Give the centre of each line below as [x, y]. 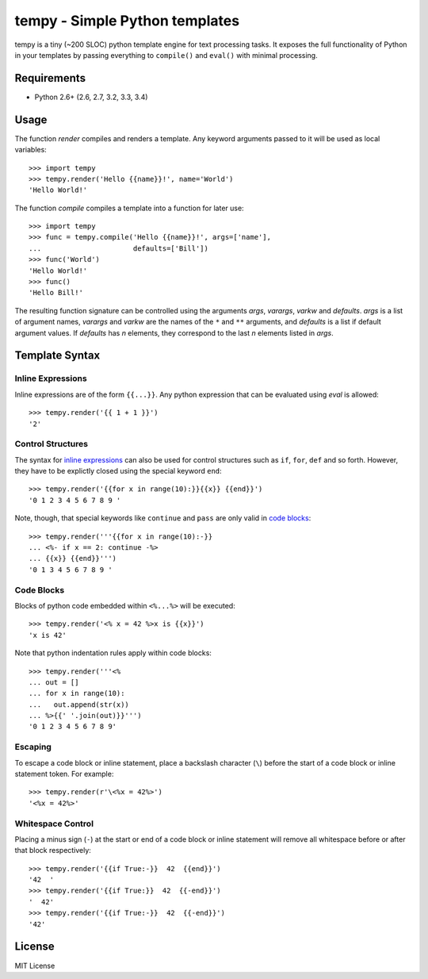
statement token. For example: [64, 774]
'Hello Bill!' [56, 293]
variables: [31, 150]
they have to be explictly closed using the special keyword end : [118, 471]
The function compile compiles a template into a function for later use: [130, 208]
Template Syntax [57, 356]
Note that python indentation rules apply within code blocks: [113, 653]
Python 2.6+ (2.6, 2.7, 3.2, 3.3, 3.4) [91, 97]
